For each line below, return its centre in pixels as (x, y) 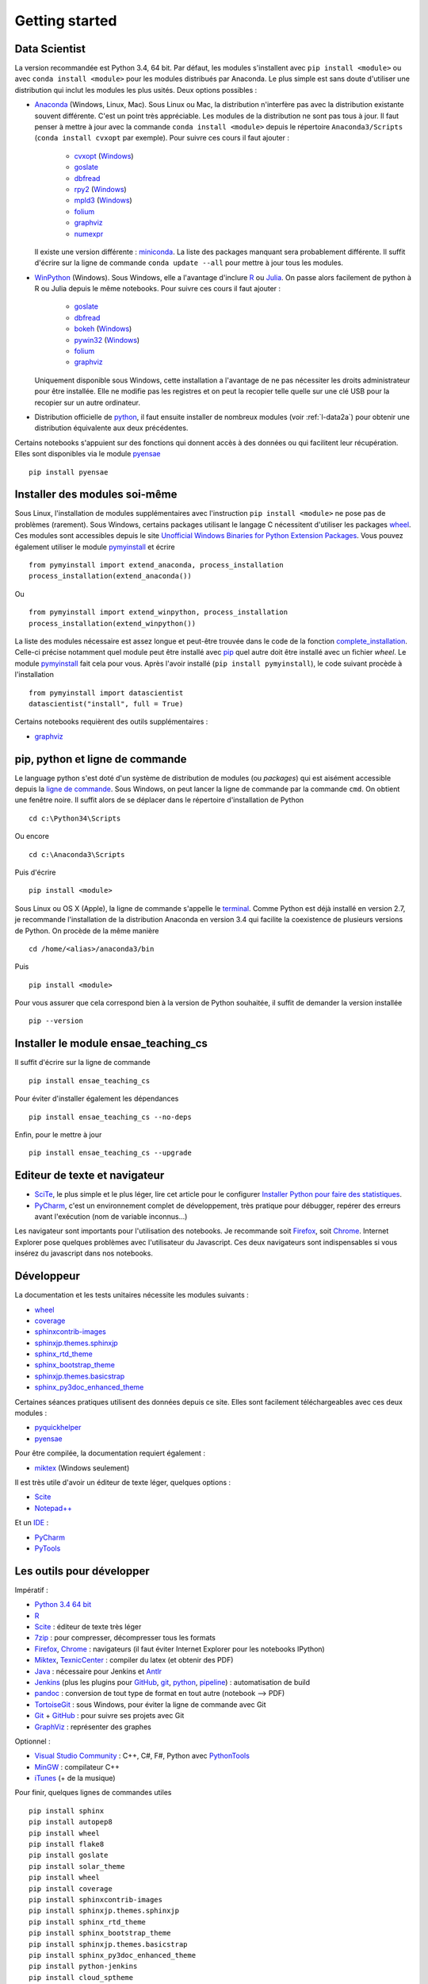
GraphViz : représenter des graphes (93, 1727)
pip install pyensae (69, 472)
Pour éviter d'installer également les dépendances (97, 1098)
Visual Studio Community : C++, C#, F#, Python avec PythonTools (142, 1756)
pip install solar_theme (77, 1866)
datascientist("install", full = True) (106, 704)
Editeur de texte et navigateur (90, 1176)
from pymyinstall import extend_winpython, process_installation (159, 612)
